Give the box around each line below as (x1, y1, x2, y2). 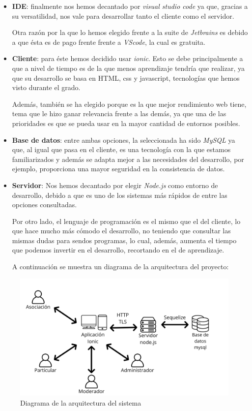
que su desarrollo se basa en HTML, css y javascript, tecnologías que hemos (12, 72, 240, 83)
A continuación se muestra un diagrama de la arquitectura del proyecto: (12, 261, 229, 272)
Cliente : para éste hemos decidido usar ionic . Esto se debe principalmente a (12, 53, 243, 63)
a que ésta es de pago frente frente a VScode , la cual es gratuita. (12, 36, 205, 47)
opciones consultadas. (12, 199, 77, 210)
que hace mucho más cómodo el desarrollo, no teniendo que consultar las (12, 225, 231, 236)
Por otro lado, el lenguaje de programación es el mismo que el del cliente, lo (12, 216, 241, 226)
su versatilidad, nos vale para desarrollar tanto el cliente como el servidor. (12, 10, 234, 21)
